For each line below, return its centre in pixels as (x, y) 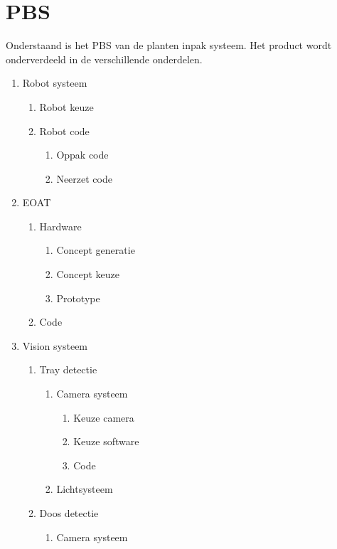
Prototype (78, 298)
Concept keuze (88, 274)
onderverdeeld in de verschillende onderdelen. (104, 59)
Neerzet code (84, 178)
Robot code (64, 130)
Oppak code (82, 155)
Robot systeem (55, 83)
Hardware (60, 226)
